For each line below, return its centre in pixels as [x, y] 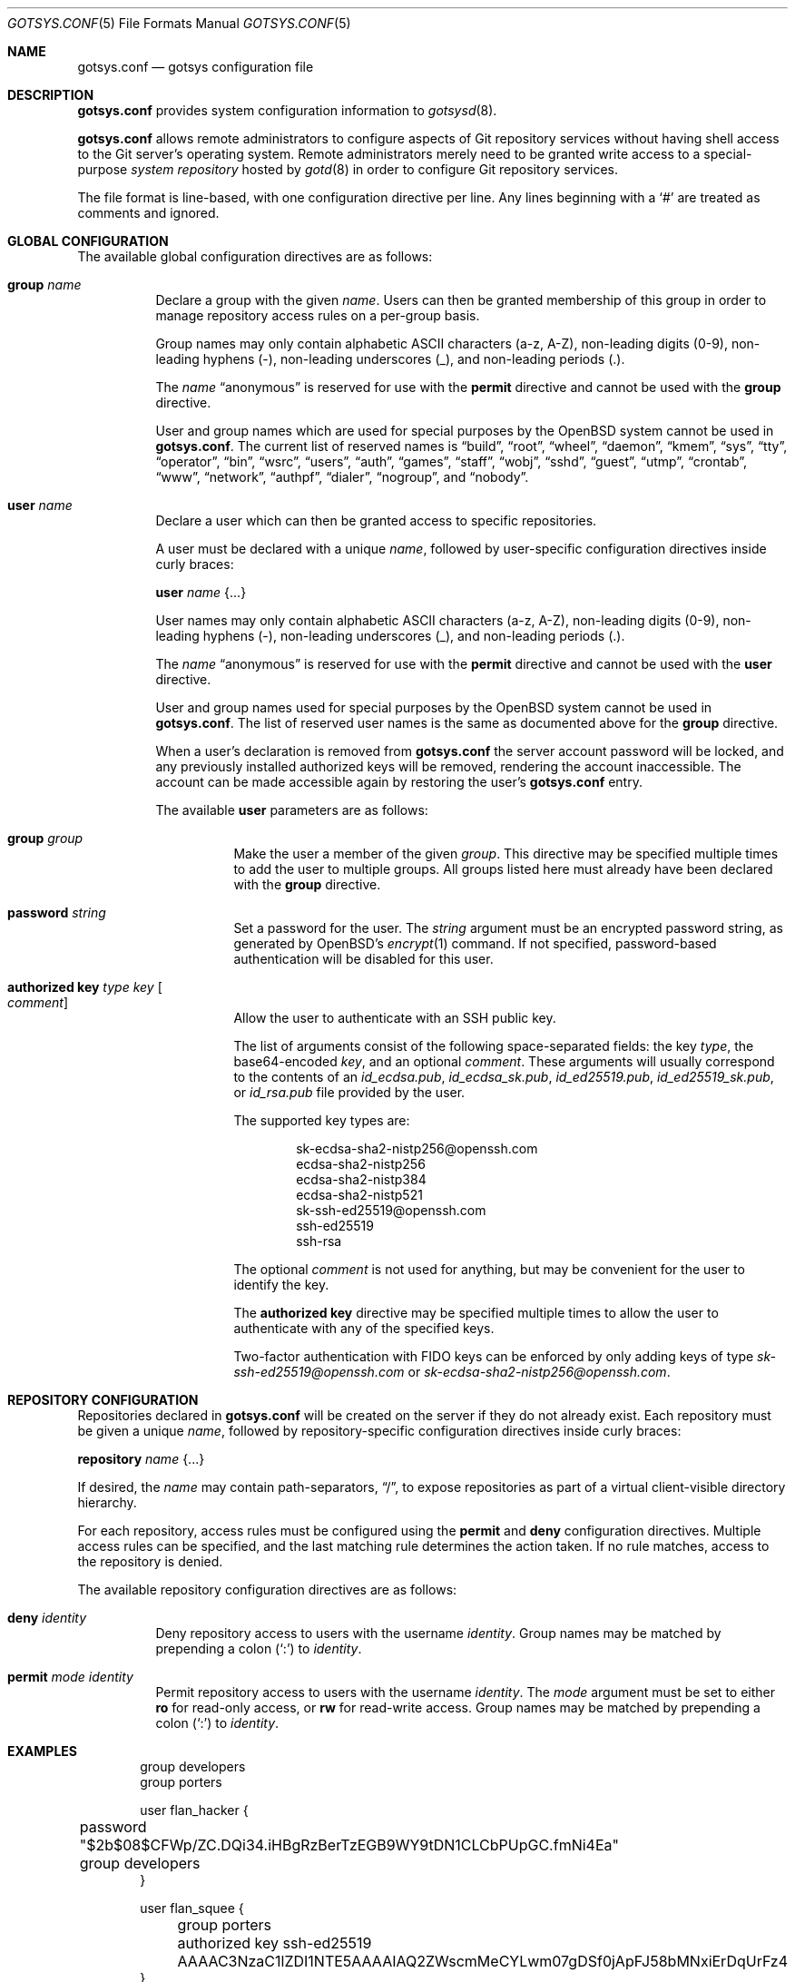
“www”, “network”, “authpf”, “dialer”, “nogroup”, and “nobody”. [342, 477]
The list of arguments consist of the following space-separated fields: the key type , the [494, 1046]
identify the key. [281, 1285]
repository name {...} [141, 1459]
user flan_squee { [192, 1908]
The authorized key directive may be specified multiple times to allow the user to [476, 1313]
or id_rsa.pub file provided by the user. [349, 1092]
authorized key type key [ [85, 987]
